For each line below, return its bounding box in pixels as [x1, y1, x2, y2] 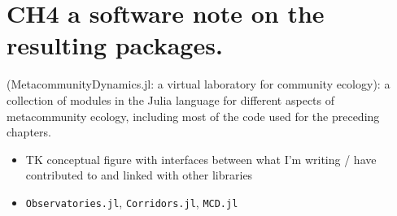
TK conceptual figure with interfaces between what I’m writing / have [25, 150, 377, 167]
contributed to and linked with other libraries [25, 166, 253, 184]
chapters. [7, 123, 51, 140]
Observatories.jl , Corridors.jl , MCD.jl [25, 193, 238, 210]
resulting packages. [7, 28, 223, 62]
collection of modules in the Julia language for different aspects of [7, 91, 335, 108]
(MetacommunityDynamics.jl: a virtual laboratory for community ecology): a [7, 76, 390, 93]
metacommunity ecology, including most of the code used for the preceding [7, 107, 380, 124]
